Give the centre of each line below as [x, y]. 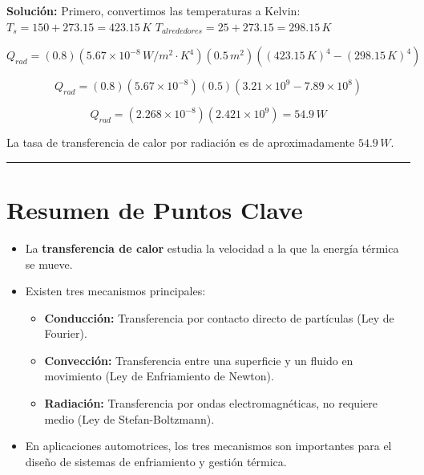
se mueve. [49, 264]
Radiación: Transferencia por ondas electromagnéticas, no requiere [211, 403]
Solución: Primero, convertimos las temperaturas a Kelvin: [153, 10]
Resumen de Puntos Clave [155, 209]
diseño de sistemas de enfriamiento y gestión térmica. [156, 461]
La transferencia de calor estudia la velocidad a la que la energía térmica [212, 248]
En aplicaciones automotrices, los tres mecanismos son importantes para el [208, 446]
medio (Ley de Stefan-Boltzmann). [129, 418]
